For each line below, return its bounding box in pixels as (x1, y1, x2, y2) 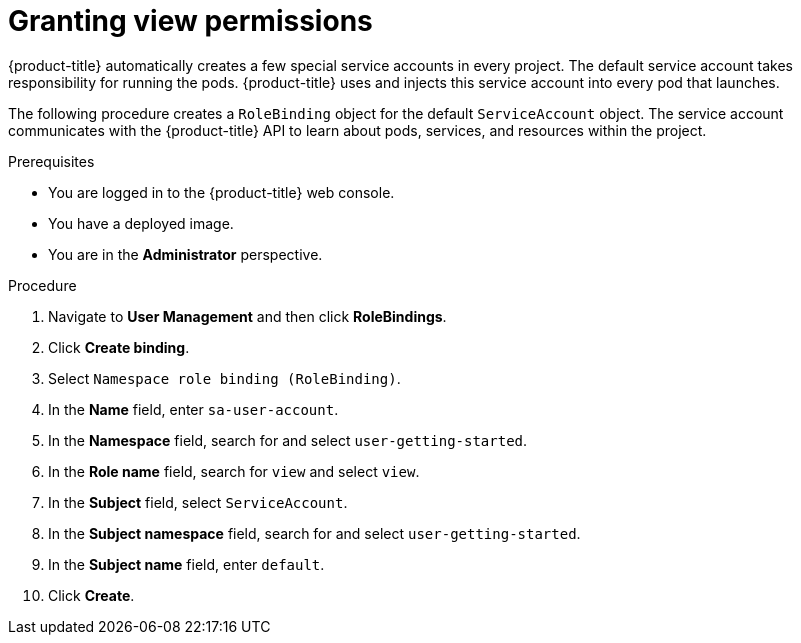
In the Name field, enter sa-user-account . (48, 400, 339, 418)
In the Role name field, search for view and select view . (48, 462, 420, 480)
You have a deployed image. (48, 214, 234, 232)
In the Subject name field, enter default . (48, 555, 325, 573)
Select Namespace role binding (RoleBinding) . (48, 369, 401, 387)
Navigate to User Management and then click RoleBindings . (48, 307, 447, 325)
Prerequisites (8, 152, 95, 170)
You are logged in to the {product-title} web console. (48, 183, 395, 201)
